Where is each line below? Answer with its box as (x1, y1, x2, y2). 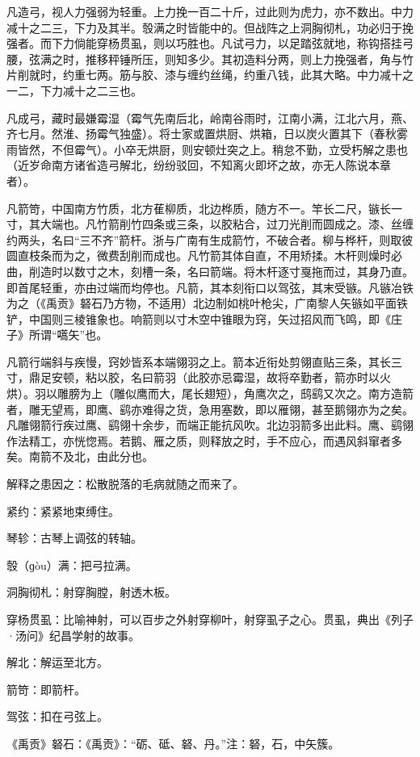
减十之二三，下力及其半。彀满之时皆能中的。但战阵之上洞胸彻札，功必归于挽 (6, 19, 414, 36)
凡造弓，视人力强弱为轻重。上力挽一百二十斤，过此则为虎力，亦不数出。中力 (6, 3, 414, 19)
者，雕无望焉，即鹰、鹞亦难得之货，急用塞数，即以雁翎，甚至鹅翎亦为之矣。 (6, 400, 414, 417)
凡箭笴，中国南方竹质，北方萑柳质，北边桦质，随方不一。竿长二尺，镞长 (6, 199, 391, 216)
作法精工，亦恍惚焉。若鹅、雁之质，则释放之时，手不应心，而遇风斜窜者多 (6, 432, 402, 449)
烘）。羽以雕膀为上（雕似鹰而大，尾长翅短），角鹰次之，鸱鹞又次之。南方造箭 (6, 385, 414, 402)
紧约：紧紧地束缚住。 (6, 502, 120, 519)
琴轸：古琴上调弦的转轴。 (6, 529, 142, 546)
